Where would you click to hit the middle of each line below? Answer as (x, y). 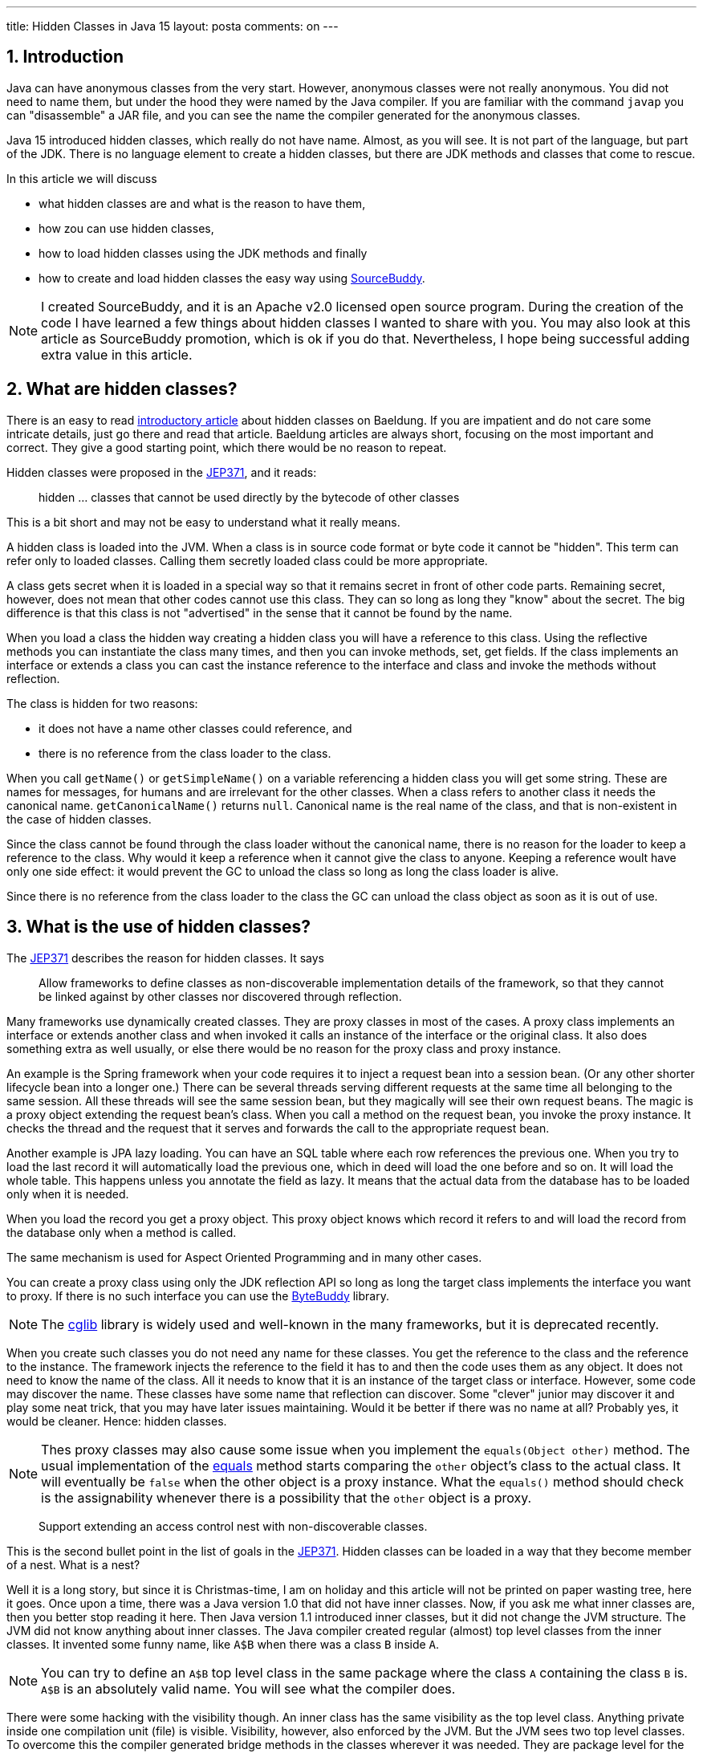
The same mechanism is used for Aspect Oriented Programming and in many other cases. (244, 1257)
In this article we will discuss (82, 178)
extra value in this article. (117, 354)
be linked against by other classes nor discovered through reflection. (220, 996)
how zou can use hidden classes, (126, 228)
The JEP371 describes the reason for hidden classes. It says (166, 958)
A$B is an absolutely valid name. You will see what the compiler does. (248, 1688)
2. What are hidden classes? (122, 389)
